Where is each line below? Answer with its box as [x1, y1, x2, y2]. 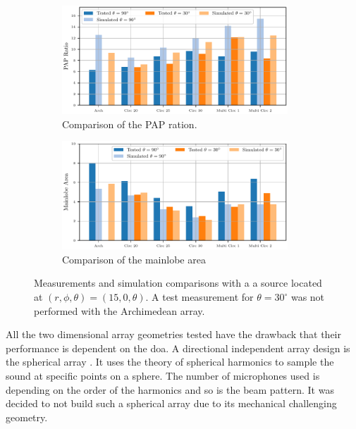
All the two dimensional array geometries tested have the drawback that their [6, 327, 341, 342]
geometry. [6, 409, 48, 424]
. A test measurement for [145, 290, 254, 304]
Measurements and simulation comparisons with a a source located [34, 275, 322, 290]
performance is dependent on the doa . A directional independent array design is [6, 340, 350, 355]
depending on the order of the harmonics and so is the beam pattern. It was [6, 382, 334, 397]
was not [290, 290, 325, 304]
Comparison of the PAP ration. [62, 116, 197, 131]
